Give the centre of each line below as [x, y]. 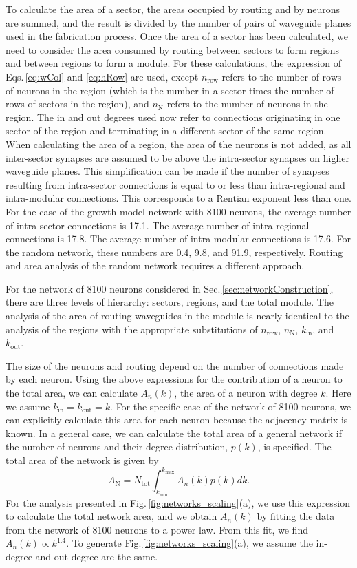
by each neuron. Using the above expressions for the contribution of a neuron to [174, 379]
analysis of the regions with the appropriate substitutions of [132, 329]
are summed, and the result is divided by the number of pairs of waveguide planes [178, 22]
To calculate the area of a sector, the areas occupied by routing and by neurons [173, 9]
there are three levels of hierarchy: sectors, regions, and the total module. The [170, 302]
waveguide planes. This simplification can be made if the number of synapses [167, 171]
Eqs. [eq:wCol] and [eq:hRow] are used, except [102, 76]
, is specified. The [294, 446]
